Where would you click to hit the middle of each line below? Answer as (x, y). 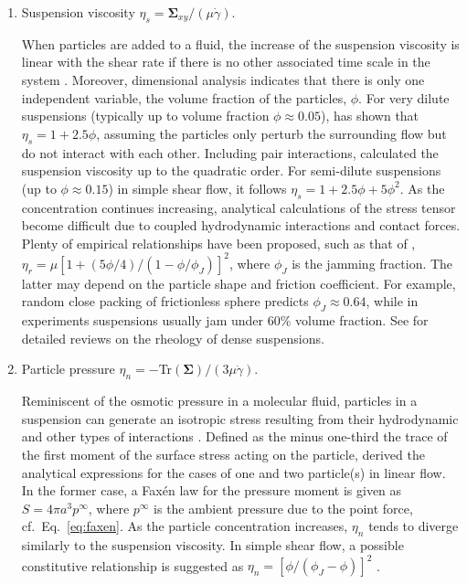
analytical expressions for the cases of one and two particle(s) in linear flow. (233, 472)
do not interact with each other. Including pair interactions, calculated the (230, 152)
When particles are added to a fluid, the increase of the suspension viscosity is (240, 43)
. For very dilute (404, 97)
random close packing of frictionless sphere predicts (165, 301)
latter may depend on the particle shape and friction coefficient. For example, (239, 283)
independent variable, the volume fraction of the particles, (184, 97)
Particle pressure (68, 369)
